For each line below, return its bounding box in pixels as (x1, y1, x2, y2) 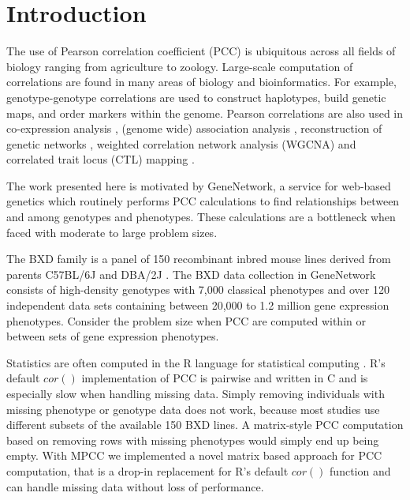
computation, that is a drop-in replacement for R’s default (6, 462, 289, 479)
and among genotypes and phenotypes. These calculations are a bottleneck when (6, 209, 396, 225)
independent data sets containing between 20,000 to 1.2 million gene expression (6, 297, 389, 314)
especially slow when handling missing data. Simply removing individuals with (6, 385, 385, 401)
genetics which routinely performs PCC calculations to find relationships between (6, 193, 400, 209)
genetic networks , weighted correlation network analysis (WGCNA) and (6, 135, 356, 152)
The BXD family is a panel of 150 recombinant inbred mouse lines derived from (6, 250, 391, 267)
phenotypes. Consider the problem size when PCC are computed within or (6, 312, 366, 329)
